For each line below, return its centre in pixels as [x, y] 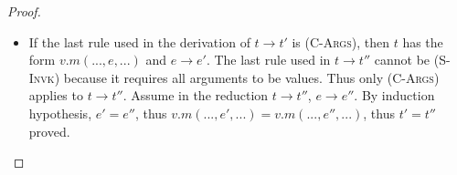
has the [423, 41]
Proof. [24, 11]
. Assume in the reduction [196, 95]
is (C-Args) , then [340, 41]
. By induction [394, 95]
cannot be [402, 60]
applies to [56, 95]
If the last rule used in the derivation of [139, 41]
